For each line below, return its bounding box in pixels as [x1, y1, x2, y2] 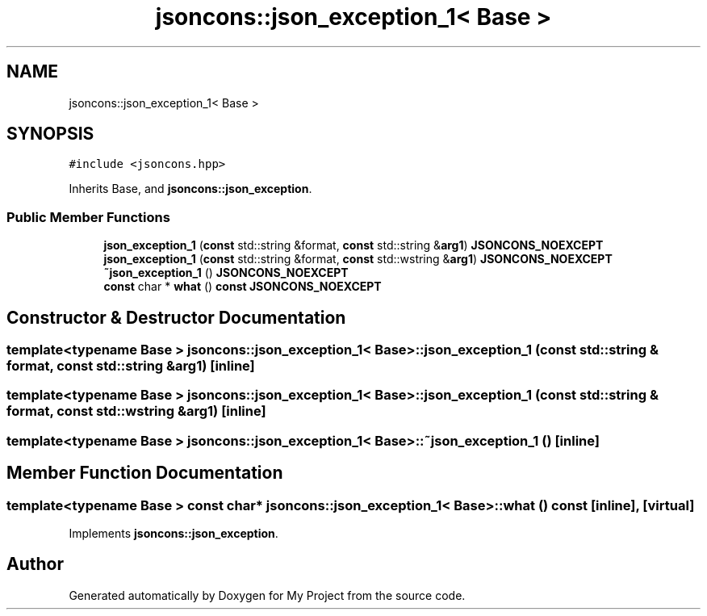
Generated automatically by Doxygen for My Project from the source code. [69, 588, 466, 602]
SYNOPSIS [6, 124, 94, 145]
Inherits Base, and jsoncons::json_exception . [69, 182, 312, 196]
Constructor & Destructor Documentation [6, 307, 346, 328]
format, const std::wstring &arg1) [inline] [6, 403, 266, 420]
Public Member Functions [6, 208, 170, 225]
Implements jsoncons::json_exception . [69, 526, 278, 540]
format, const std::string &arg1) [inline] [6, 358, 255, 375]
